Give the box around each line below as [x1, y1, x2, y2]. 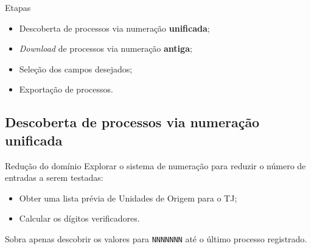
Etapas [5, 1, 31, 13]
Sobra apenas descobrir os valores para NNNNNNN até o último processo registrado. [5, 232, 307, 245]
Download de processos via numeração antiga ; [19, 42, 192, 55]
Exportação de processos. [19, 83, 113, 96]
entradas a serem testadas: [5, 171, 103, 184]
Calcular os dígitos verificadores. [19, 212, 140, 225]
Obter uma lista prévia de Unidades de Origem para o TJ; [19, 191, 237, 204]
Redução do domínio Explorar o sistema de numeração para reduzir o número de [5, 159, 306, 172]
